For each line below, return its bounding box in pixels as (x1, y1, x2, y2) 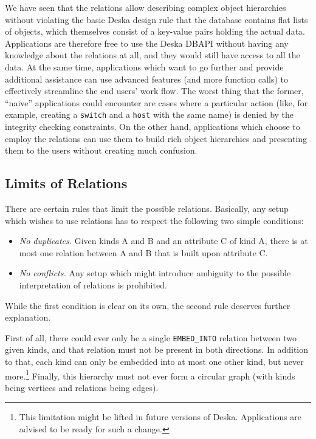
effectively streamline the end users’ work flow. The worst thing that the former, (5, 84, 304, 97)
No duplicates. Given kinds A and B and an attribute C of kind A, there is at (19, 234, 308, 247)
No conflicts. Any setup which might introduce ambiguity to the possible (19, 267, 291, 279)
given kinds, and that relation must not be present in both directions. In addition (5, 343, 309, 356)
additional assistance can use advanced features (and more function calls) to (5, 72, 289, 85)
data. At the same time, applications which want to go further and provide (5, 60, 284, 73)
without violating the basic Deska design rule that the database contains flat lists (5, 13, 308, 26)
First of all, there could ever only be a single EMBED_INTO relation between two (5, 331, 297, 344)
